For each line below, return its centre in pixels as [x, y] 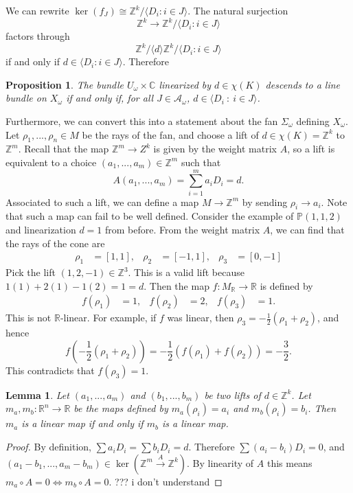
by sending [265, 202]
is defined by [286, 285]
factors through [38, 36]
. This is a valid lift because [186, 272]
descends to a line [303, 84]
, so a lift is [311, 149]
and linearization [41, 230]
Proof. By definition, [48, 447]
